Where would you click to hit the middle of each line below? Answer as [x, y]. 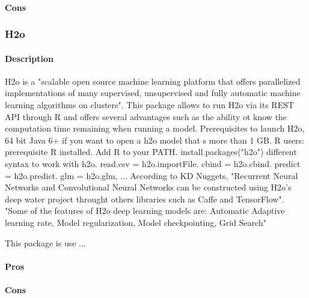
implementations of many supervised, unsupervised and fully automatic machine [153, 93]
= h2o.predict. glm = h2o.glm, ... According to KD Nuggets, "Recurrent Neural [151, 175]
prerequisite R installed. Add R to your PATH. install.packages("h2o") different [151, 152]
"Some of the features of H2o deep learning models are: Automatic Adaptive [145, 211]
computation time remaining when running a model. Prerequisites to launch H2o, [155, 128]
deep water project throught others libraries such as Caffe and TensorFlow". [145, 199]
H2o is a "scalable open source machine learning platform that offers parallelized [153, 81]
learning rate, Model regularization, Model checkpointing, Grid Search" [136, 222]
